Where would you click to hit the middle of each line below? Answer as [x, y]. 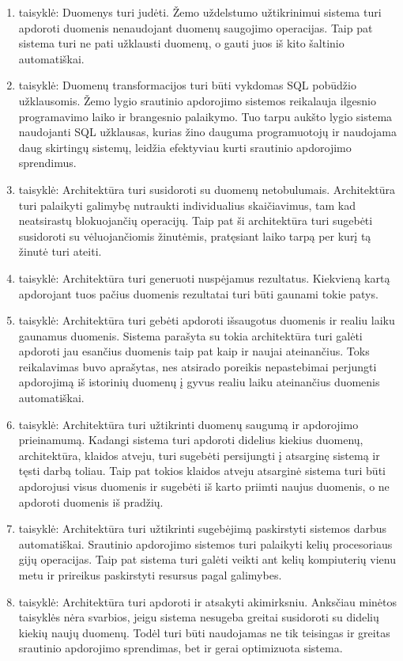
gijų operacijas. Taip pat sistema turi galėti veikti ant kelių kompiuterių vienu [207, 559]
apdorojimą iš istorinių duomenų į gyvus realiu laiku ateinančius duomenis [199, 382]
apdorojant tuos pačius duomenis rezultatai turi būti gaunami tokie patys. [198, 293]
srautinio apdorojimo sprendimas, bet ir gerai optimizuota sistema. [181, 648]
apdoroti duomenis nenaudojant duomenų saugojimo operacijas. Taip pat [196, 27]
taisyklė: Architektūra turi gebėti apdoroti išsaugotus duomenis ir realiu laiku [207, 320]
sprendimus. [47, 163]
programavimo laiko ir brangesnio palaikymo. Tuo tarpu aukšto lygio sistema [205, 116]
